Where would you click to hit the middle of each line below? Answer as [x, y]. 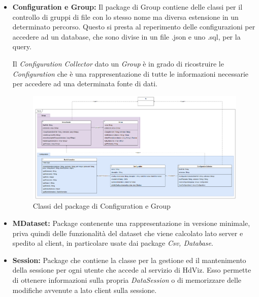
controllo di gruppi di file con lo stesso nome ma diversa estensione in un [125, 16]
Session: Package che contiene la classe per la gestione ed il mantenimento [129, 260]
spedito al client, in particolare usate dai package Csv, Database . [113, 243]
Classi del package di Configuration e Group [102, 206]
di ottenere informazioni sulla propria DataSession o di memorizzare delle [127, 279]
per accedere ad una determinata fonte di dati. [85, 84]
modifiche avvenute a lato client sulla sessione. [85, 290]
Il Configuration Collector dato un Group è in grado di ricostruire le [118, 63]
